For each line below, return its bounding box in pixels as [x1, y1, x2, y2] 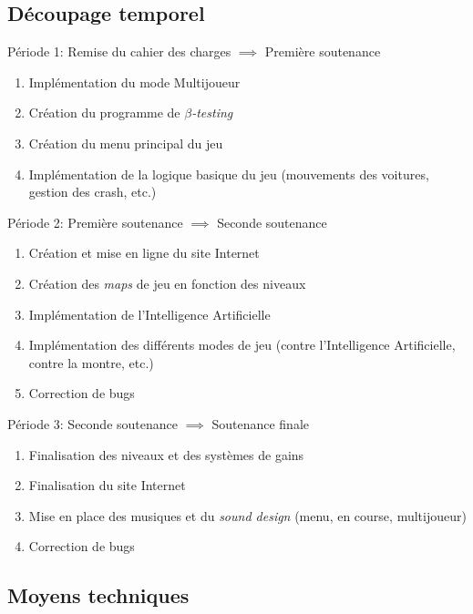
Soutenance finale [211, 414, 310, 433]
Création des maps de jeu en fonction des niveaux [28, 273, 306, 292]
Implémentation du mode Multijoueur [28, 72, 241, 91]
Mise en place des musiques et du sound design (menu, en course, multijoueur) [28, 506, 467, 525]
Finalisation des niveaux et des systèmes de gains [28, 445, 304, 464]
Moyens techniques [7, 581, 190, 609]
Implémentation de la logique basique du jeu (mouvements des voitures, [28, 164, 429, 183]
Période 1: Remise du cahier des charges [7, 42, 231, 61]
